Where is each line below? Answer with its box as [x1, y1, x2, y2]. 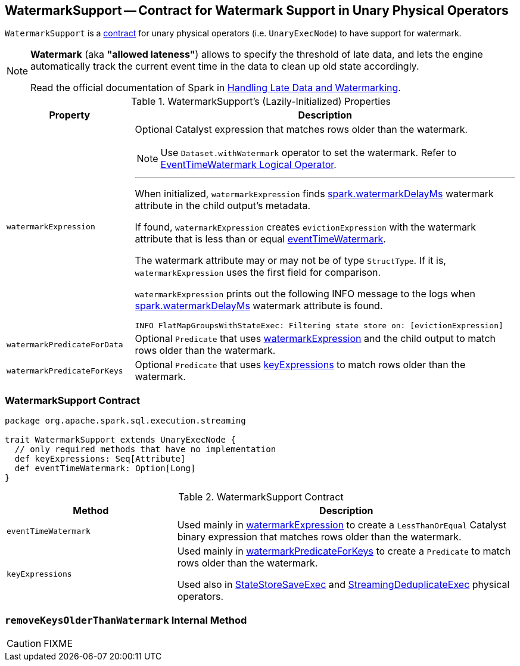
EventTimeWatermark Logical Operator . [160, 158, 337, 171]
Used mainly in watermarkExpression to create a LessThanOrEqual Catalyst [177, 519, 507, 531]
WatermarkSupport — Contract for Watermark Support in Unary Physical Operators [5, 3, 509, 18]
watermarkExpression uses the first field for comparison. [135, 266, 381, 279]
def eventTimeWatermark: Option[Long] [14, 463, 196, 474]
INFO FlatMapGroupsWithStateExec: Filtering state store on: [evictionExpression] [135, 321, 503, 331]
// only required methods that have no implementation [14, 444, 276, 455]
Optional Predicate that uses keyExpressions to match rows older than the [135, 359, 466, 371]
